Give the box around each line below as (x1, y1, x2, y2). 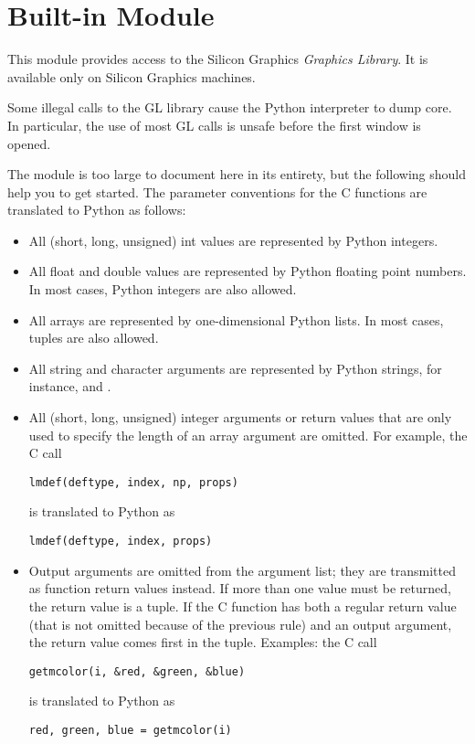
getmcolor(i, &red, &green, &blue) (28, 664, 246, 678)
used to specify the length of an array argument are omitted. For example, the (28, 425, 468, 444)
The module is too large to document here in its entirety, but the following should (7, 165, 467, 184)
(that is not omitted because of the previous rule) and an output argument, (28, 614, 452, 633)
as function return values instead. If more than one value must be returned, (28, 579, 451, 598)
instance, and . (28, 377, 111, 396)
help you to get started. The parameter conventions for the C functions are (7, 182, 427, 201)
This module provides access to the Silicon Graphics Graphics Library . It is (7, 49, 428, 69)
